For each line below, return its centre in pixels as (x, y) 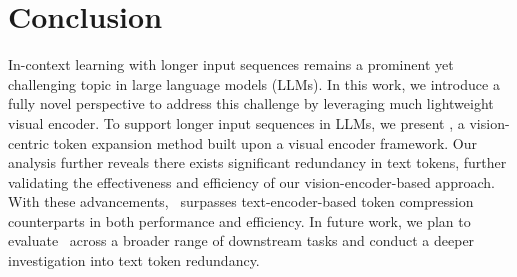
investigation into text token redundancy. (134, 260)
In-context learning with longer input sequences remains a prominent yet (231, 64)
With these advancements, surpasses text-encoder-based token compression (241, 201)
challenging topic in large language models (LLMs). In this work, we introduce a (254, 83)
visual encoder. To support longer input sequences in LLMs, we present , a (236, 122)
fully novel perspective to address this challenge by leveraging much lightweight (251, 103)
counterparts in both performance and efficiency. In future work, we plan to (239, 220)
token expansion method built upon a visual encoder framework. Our (265, 142)
